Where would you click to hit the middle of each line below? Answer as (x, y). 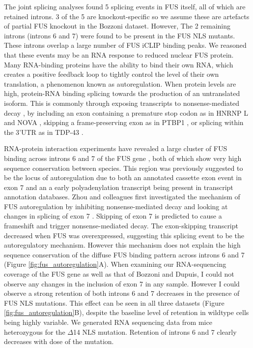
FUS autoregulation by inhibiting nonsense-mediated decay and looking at (116, 206)
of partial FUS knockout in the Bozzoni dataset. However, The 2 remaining (117, 26)
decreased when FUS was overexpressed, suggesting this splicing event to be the (124, 235)
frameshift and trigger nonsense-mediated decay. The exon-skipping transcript (121, 226)
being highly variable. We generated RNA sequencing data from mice (108, 322)
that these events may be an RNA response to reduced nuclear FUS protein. (119, 54)
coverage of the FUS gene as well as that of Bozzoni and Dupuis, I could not (119, 274)
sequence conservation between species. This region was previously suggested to (124, 168)
